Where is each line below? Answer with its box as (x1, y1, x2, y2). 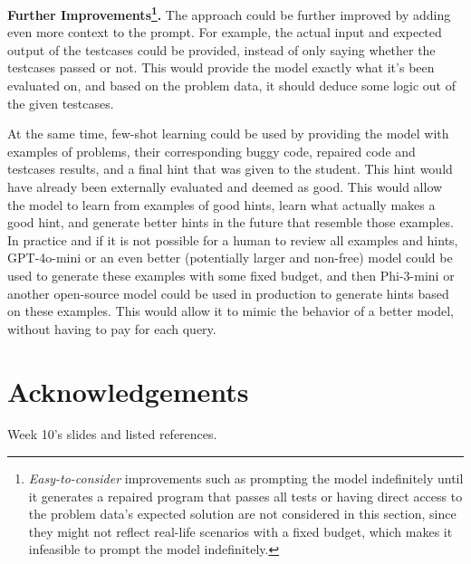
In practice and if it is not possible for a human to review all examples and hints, (7, 230, 458, 249)
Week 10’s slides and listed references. (7, 425, 217, 444)
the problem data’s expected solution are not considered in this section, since (28, 504, 457, 523)
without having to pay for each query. (7, 319, 216, 338)
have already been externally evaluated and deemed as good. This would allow (7, 177, 443, 196)
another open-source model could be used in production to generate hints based (7, 283, 449, 302)
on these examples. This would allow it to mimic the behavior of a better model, (7, 301, 454, 320)
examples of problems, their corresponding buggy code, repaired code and (7, 141, 416, 160)
